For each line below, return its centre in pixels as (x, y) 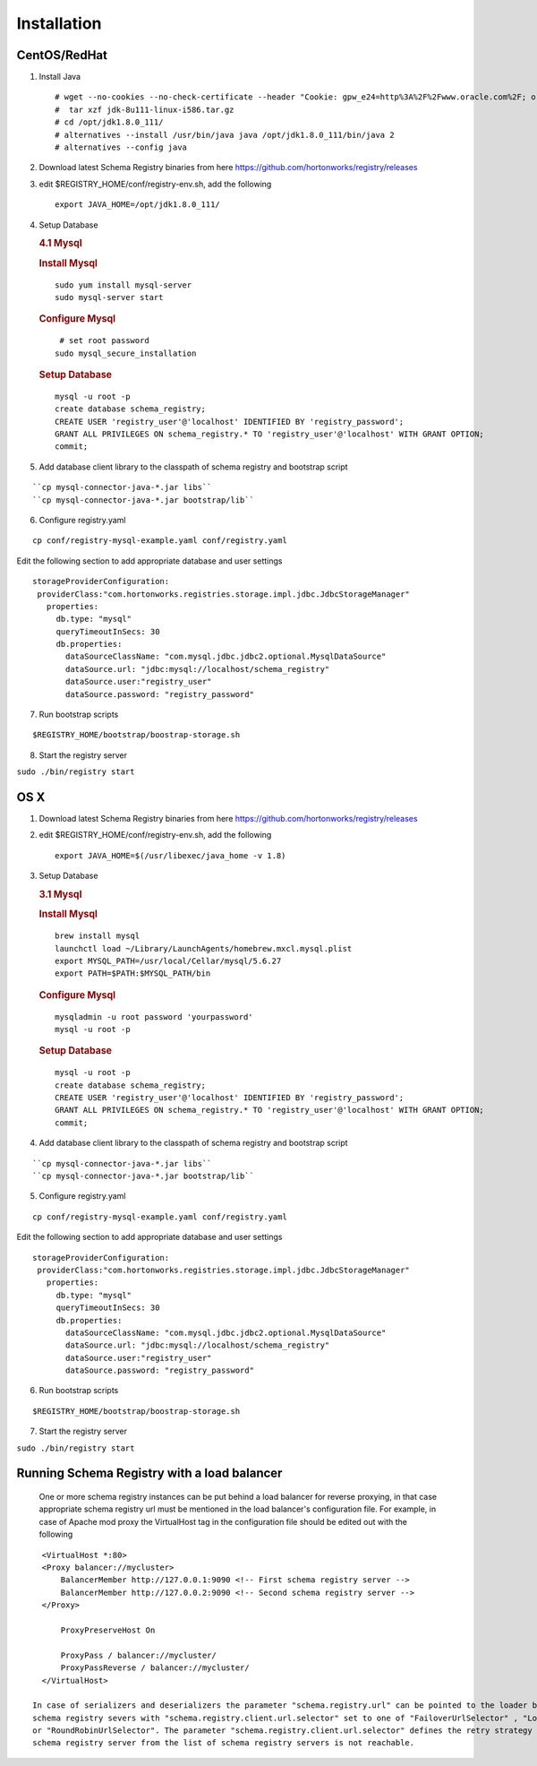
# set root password (104, 341)
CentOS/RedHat (62, 55)
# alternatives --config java (121, 147)
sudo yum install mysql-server (124, 285)
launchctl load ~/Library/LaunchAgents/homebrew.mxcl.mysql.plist (204, 948)
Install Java (60, 77)
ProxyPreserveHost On (108, 1630)
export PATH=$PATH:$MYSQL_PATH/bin (133, 973)
